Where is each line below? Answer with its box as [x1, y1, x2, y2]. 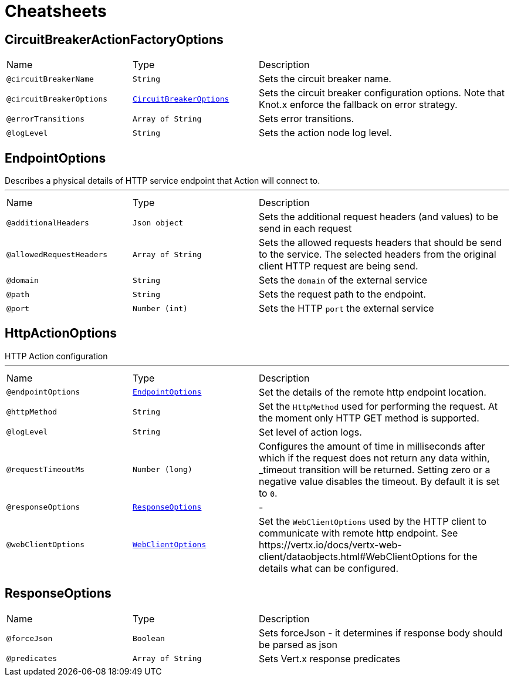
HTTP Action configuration [5, 350, 108, 361]
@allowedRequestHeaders [6, 250, 108, 259]
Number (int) [133, 304, 188, 313]
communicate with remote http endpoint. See [259, 527, 458, 539]
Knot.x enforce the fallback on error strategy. [259, 99, 458, 111]
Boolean [133, 634, 165, 643]
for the [448, 550, 478, 562]
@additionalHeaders [6, 218, 89, 227]
